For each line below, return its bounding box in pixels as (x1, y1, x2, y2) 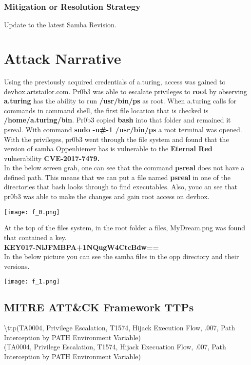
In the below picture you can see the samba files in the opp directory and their (4, 251, 239, 262)
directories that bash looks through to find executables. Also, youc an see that (4, 182, 237, 192)
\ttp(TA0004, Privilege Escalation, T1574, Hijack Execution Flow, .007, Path (4, 323, 235, 333)
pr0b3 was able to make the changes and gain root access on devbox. (4, 191, 210, 202)
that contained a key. (4, 232, 67, 242)
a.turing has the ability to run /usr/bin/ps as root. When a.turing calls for (4, 96, 236, 106)
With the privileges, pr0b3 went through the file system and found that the (4, 134, 229, 144)
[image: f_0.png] (4, 208, 60, 216)
